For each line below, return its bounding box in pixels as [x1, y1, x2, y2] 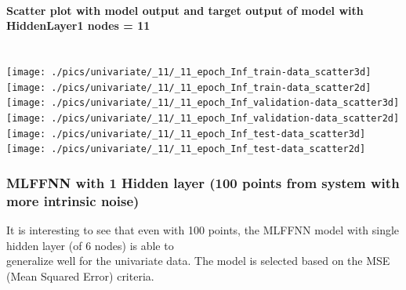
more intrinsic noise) [6, 190, 140, 210]
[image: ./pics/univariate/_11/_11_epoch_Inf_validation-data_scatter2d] [6, 112, 400, 124]
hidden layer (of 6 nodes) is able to [6, 237, 174, 253]
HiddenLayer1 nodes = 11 [6, 17, 150, 34]
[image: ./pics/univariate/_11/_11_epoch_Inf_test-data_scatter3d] [6, 128, 366, 140]
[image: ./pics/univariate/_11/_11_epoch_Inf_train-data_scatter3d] [6, 66, 372, 78]
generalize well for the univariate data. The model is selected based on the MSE [6, 252, 390, 269]
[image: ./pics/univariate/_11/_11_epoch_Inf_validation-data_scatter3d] [6, 97, 400, 109]
